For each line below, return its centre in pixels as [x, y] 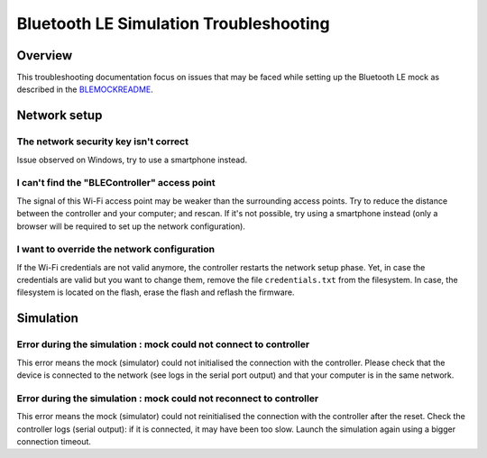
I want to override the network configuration [116, 250]
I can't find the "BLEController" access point [116, 183]
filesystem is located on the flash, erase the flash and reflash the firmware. [156, 292]
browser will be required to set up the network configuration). [131, 226]
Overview [45, 55]
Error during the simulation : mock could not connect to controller [163, 344]
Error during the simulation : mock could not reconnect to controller [168, 398]
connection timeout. [54, 441]
